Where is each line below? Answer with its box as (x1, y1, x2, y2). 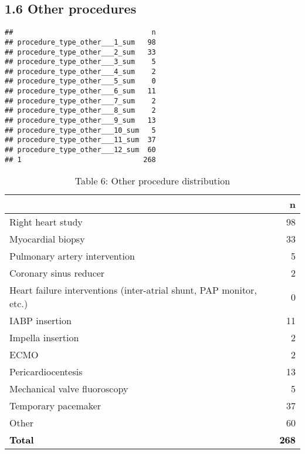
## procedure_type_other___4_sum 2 (5, 67, 156, 76)
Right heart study (9, 215, 83, 229)
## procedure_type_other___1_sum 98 (5, 38, 156, 46)
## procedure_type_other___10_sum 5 (5, 126, 156, 134)
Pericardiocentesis (9, 365, 83, 379)
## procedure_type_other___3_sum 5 (5, 58, 156, 66)
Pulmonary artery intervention (9, 249, 135, 263)
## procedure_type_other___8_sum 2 (5, 106, 156, 115)
